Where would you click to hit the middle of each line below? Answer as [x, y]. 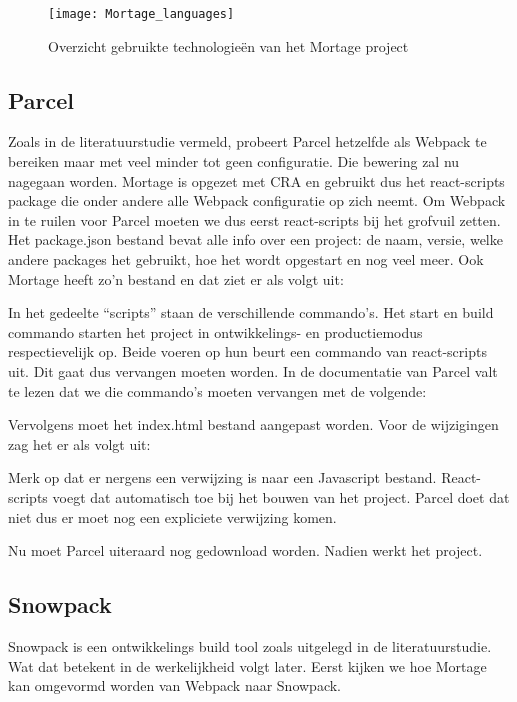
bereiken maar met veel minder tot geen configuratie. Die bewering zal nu [234, 161]
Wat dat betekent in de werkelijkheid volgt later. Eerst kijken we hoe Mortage [247, 665]
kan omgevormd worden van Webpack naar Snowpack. [175, 685]
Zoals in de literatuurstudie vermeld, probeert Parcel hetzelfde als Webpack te [247, 141]
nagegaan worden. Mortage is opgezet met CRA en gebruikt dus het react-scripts [256, 180]
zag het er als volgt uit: [79, 443]
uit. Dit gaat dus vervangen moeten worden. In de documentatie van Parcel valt [253, 370]
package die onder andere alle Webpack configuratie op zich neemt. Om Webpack [257, 200]
